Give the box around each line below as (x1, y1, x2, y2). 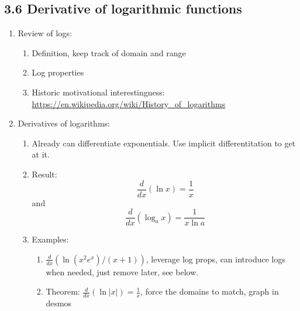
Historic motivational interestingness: (32, 86, 165, 98)
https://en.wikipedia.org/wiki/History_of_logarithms (32, 97, 226, 110)
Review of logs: (18, 27, 72, 39)
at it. (32, 148, 50, 160)
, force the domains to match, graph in (140, 285, 279, 298)
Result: (32, 168, 57, 180)
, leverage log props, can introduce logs (146, 252, 285, 265)
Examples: (32, 233, 69, 245)
